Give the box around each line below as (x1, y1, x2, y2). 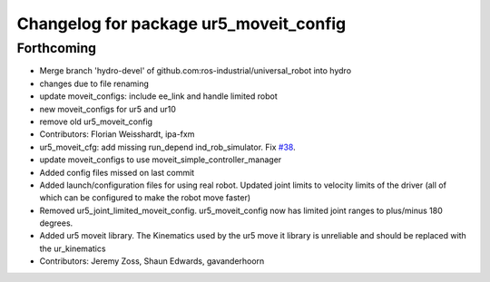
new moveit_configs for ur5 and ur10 (39, 103, 177, 114)
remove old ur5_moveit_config (39, 116, 153, 127)
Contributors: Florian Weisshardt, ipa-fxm (39, 129, 195, 140)
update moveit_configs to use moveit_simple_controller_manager (39, 154, 282, 165)
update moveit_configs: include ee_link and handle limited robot (39, 91, 279, 102)
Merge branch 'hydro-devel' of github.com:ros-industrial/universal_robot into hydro (39, 65, 352, 76)
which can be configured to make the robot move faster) (39, 192, 251, 203)
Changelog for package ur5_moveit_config (16, 14, 347, 34)
